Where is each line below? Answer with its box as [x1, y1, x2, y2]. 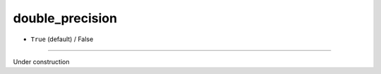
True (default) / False [30, 35, 94, 43]
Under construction [13, 57, 70, 66]
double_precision [13, 10, 118, 26]
